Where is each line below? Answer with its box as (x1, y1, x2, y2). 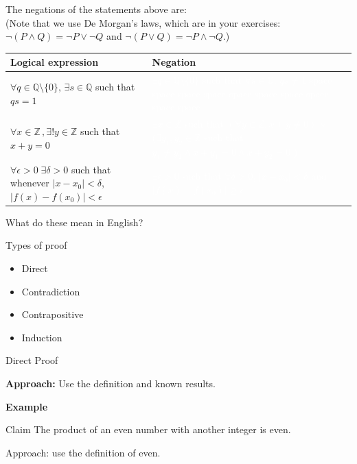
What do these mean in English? (5, 215, 143, 229)
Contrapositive (21, 307, 84, 321)
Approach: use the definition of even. (5, 445, 161, 459)
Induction (21, 330, 62, 344)
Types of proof (5, 238, 67, 252)
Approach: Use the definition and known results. (5, 376, 216, 391)
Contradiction (21, 284, 80, 298)
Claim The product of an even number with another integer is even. (5, 422, 291, 437)
